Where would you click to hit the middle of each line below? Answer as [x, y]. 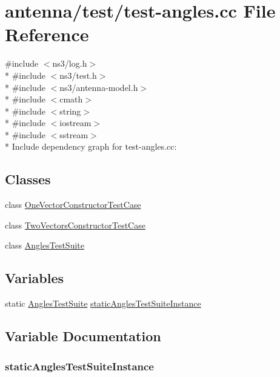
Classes [28, 179]
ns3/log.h [70, 63]
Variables [35, 278]
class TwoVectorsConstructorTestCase [75, 225]
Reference [47, 34]
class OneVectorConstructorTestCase [73, 205]
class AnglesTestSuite [45, 245]
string [70, 111]
